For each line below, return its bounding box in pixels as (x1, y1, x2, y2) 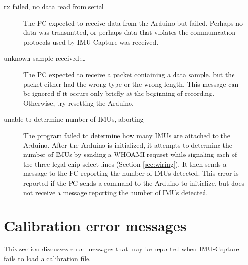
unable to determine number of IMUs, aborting (4, 114, 144, 124)
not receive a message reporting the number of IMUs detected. (23, 187, 208, 197)
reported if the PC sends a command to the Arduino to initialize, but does (23, 177, 245, 187)
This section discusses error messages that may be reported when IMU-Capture (4, 244, 239, 254)
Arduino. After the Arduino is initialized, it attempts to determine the (23, 140, 233, 150)
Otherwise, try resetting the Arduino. (23, 97, 134, 108)
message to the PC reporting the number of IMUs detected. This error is (23, 168, 239, 178)
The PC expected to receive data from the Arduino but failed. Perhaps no (23, 17, 243, 28)
